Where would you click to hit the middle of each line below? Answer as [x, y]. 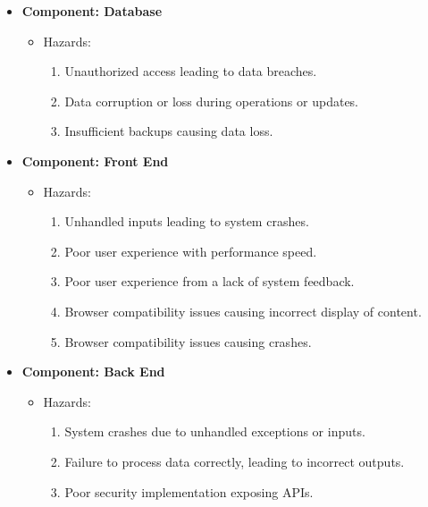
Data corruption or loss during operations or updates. [212, 101]
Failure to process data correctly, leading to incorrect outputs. [235, 461]
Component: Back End [93, 372]
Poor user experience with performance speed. [191, 251]
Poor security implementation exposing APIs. [189, 491]
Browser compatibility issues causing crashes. [188, 341]
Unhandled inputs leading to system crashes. [187, 221]
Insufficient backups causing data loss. [169, 131]
